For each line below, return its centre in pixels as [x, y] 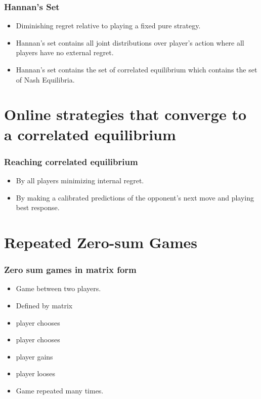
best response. [38, 207]
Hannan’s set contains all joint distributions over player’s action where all [130, 42]
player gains [34, 356]
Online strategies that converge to [125, 114]
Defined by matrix [44, 305]
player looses [35, 373]
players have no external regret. [65, 52]
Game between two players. [58, 288]
